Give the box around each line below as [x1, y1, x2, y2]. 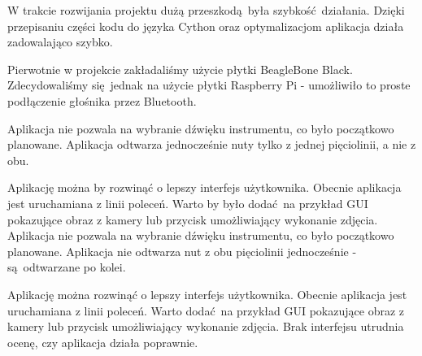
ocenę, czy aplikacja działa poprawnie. [7, 333, 198, 350]
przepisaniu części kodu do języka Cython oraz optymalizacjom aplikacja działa [7, 17, 404, 34]
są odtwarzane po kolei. [7, 258, 126, 276]
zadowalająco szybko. [7, 33, 113, 50]
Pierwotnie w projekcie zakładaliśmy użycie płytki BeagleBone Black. [7, 60, 353, 77]
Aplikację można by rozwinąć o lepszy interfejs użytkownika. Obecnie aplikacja [7, 179, 402, 196]
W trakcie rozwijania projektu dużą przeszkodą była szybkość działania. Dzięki [7, 2, 405, 18]
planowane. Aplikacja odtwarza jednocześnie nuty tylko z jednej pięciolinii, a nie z [7, 136, 416, 153]
